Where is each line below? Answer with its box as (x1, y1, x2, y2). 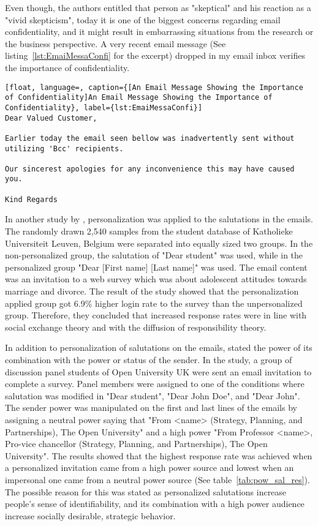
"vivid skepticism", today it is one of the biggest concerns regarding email (5, 13, 281, 26)
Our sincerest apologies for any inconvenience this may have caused (5, 164, 295, 173)
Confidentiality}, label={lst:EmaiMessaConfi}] (5, 103, 203, 112)
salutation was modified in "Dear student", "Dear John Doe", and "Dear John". (5, 389, 300, 402)
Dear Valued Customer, (5, 113, 97, 122)
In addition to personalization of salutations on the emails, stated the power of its (5, 341, 312, 354)
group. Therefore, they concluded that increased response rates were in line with (5, 309, 307, 321)
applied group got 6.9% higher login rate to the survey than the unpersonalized (5, 296, 303, 309)
